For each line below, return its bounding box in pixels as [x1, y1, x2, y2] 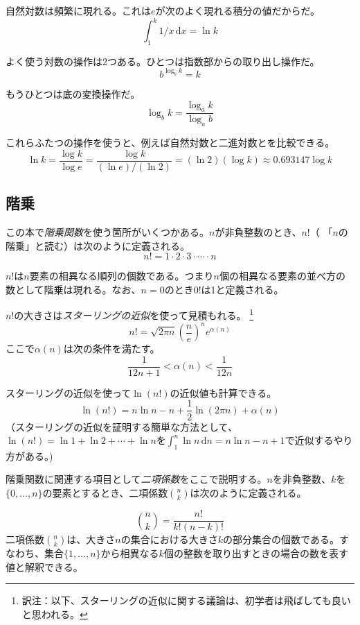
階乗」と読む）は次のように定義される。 [6, 238, 190, 252]
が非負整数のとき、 [215, 225, 302, 239]
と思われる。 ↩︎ [21, 606, 88, 621]
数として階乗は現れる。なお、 [6, 282, 141, 296]
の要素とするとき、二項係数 [42, 486, 168, 500]
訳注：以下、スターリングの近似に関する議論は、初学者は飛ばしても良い [21, 593, 351, 608]
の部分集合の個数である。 [223, 532, 339, 547]
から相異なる [100, 546, 159, 560]
